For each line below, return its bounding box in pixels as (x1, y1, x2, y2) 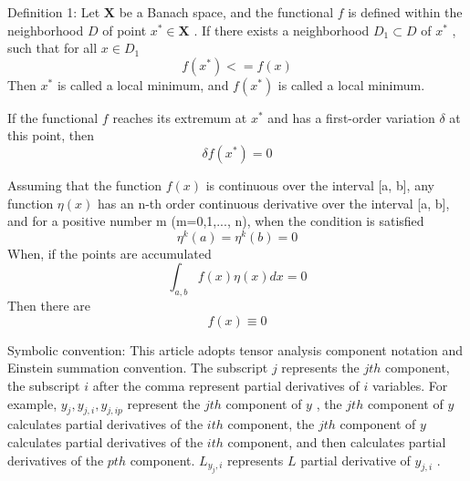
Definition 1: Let (7, 3, 100, 21)
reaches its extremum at (112, 107, 247, 127)
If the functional (7, 107, 99, 127)
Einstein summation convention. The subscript (7, 358, 268, 377)
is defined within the (348, 3, 463, 21)
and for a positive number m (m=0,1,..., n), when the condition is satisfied (7, 211, 424, 230)
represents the (281, 358, 360, 377)
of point (102, 20, 147, 39)
